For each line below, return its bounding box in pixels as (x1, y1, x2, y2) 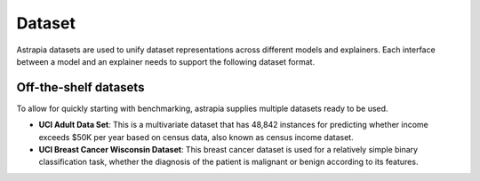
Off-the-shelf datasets (16, 80, 145, 95)
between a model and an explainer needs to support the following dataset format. (16, 56, 316, 67)
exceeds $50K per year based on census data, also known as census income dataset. (38, 131, 355, 142)
